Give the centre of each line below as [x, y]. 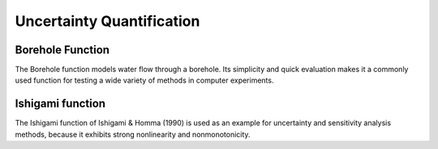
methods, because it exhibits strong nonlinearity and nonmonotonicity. [133, 134]
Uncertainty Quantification [107, 21]
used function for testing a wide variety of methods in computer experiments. [144, 80]
